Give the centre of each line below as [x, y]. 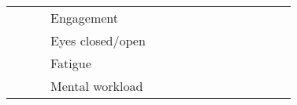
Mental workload [97, 86]
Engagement [85, 18]
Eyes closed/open [98, 40]
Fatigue [71, 63]
